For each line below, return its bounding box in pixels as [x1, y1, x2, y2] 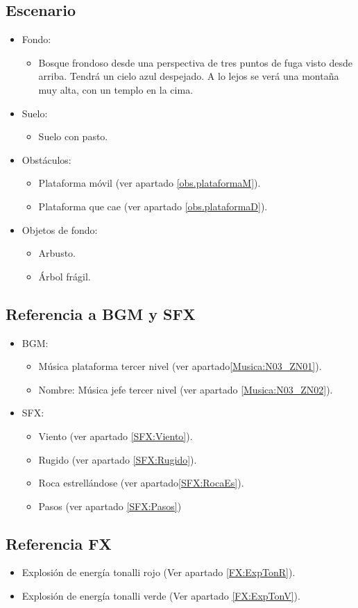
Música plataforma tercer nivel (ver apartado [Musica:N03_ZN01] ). [38, 359, 322, 373]
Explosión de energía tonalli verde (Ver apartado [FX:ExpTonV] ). [22, 589, 300, 603]
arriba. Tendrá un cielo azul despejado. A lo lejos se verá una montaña [38, 69, 339, 83]
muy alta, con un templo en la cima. [38, 82, 194, 96]
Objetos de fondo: [22, 222, 98, 237]
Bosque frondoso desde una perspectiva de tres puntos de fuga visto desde [38, 55, 353, 69]
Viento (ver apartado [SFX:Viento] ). [38, 428, 193, 443]
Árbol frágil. [38, 269, 91, 283]
